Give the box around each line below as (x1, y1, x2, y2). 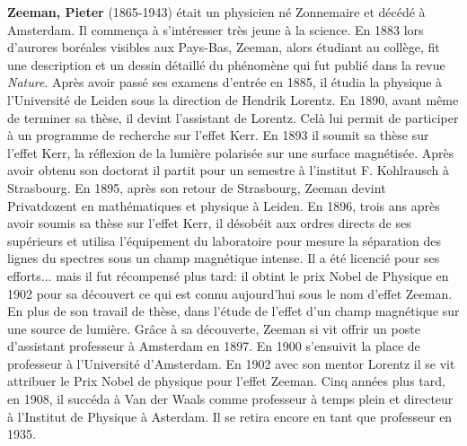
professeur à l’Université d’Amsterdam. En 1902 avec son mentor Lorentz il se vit (7, 354, 455, 372)
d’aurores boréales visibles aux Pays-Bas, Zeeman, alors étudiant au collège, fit (7, 38, 440, 57)
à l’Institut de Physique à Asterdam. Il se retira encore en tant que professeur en (7, 407, 453, 425)
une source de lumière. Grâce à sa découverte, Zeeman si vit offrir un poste (7, 319, 420, 337)
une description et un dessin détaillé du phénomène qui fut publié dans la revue (7, 55, 445, 74)
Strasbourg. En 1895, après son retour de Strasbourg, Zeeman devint (7, 178, 386, 197)
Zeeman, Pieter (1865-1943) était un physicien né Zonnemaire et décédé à (7, 3, 426, 21)
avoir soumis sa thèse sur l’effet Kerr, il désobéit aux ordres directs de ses (7, 214, 411, 232)
